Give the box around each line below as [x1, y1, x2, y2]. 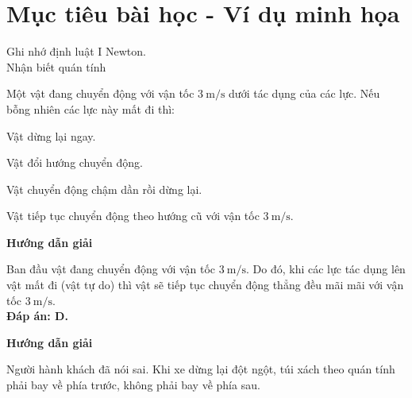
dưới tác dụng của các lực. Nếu [229, 85, 380, 102]
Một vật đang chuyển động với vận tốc [6, 85, 194, 102]
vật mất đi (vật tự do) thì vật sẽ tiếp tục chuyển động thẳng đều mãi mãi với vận [6, 276, 404, 293]
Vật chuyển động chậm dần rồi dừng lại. [6, 180, 202, 197]
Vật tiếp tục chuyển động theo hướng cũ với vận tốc [6, 207, 260, 224]
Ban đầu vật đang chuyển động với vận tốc [6, 261, 216, 277]
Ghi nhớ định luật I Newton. [6, 43, 146, 60]
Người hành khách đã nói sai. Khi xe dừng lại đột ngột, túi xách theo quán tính [6, 361, 395, 377]
